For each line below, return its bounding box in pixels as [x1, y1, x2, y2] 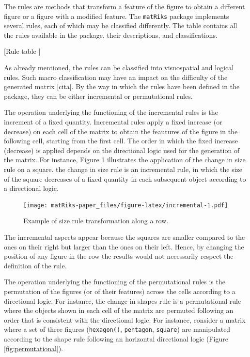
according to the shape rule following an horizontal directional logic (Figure [4, 334, 228, 343]
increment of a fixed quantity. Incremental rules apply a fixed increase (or [4, 117, 222, 126]
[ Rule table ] [4, 46, 41, 56]
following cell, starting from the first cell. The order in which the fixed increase [4, 136, 238, 146]
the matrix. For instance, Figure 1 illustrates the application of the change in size [4, 155, 246, 165]
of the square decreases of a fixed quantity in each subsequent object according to [4, 173, 246, 184]
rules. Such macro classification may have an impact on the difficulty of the [4, 72, 228, 82]
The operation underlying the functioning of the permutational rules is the [4, 277, 225, 287]
